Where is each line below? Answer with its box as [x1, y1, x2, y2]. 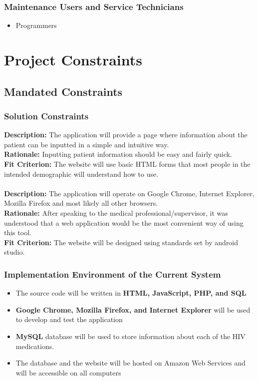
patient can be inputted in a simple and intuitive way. [4, 139, 169, 149]
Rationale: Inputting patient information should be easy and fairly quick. [4, 149, 233, 159]
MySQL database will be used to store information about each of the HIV [15, 331, 246, 341]
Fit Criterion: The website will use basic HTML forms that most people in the [4, 158, 251, 169]
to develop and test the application [15, 314, 123, 325]
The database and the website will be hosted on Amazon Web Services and [15, 358, 246, 368]
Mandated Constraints [4, 83, 123, 99]
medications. [15, 341, 54, 351]
